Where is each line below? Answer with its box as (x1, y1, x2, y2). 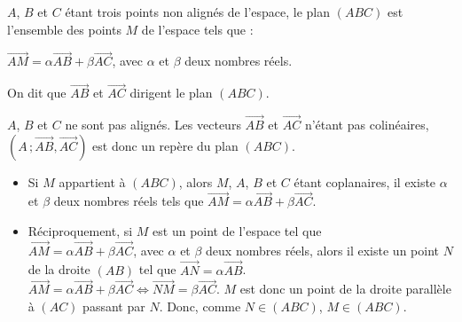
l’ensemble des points (7, 20, 121, 38)
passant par (82, 297, 145, 316)
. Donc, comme (159, 297, 241, 316)
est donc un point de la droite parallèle (239, 279, 451, 298)
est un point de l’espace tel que (153, 222, 322, 240)
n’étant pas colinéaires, (304, 115, 429, 134)
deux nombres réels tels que (53, 192, 204, 210)
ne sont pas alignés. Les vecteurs (65, 115, 241, 134)
